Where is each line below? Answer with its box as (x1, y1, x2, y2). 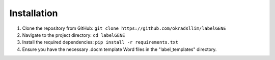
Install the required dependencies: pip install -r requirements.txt (22, 39, 178, 45)
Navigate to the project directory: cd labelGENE (22, 32, 125, 38)
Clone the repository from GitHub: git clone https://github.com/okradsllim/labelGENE (22, 25, 226, 31)
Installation (9, 8, 58, 19)
